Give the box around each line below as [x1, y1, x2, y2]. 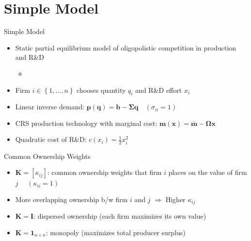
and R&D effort [135, 85, 182, 95]
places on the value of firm [168, 167, 247, 177]
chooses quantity [77, 85, 126, 95]
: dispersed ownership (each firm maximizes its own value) [33, 211, 206, 221]
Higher [165, 194, 186, 204]
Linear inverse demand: [15, 102, 85, 112]
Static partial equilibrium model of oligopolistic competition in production [15, 42, 236, 52]
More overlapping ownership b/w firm [15, 194, 128, 204]
